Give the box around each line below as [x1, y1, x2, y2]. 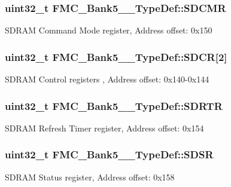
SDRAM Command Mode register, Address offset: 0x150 [5, 24, 212, 36]
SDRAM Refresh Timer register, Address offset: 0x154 [5, 121, 204, 134]
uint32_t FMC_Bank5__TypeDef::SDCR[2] [5, 49, 227, 64]
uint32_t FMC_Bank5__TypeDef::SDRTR [5, 98, 223, 113]
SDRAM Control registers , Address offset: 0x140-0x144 [5, 73, 209, 85]
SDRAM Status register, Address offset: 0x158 [5, 170, 175, 183]
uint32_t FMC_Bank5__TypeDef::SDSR [5, 147, 214, 162]
